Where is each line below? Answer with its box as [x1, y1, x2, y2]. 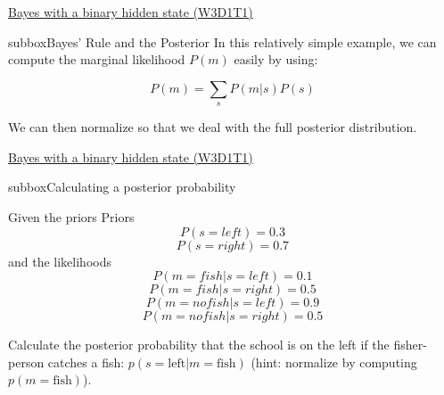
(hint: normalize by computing [251, 352, 417, 371]
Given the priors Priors [8, 207, 135, 226]
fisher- [393, 335, 427, 354]
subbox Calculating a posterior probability [8, 177, 236, 196]
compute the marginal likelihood [8, 50, 185, 69]
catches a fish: [47, 352, 125, 371]
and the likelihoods [8, 251, 111, 270]
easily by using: [234, 50, 318, 69]
